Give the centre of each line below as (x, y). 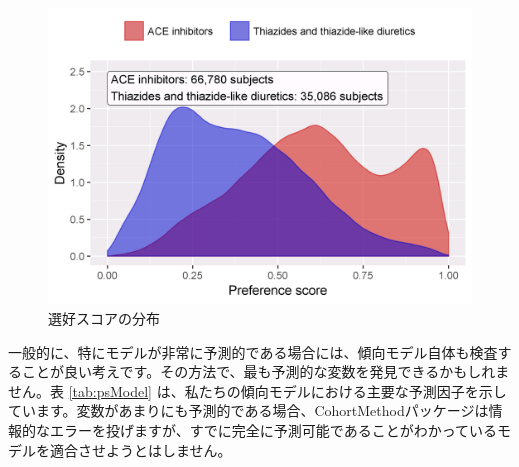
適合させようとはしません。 (140, 449)
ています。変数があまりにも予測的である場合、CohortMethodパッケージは (248, 410)
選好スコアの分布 (104, 318)
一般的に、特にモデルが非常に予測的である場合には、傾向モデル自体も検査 (253, 351)
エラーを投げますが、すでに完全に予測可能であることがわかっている (273, 430)
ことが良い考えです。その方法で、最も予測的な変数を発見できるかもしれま (265, 371)
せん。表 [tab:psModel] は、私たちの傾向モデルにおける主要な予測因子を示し (257, 390)
